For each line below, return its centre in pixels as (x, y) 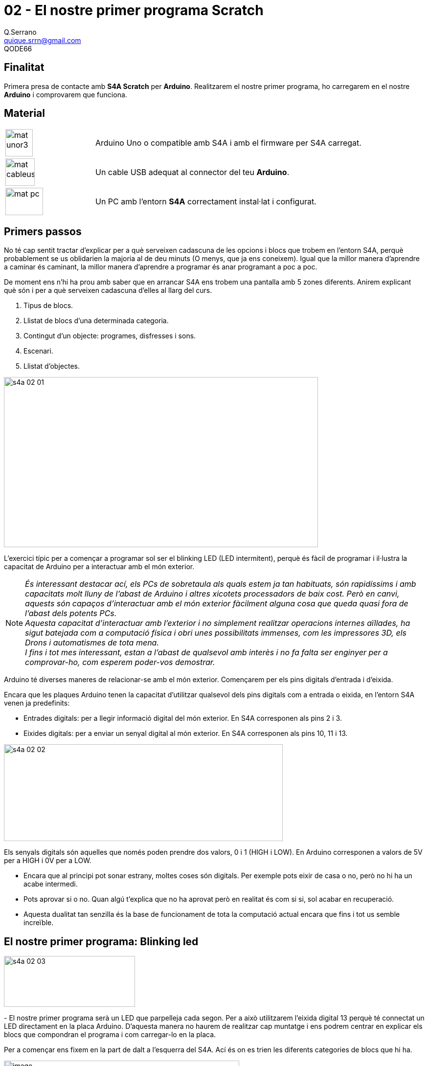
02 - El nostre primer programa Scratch (134, 10)
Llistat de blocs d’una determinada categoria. (96, 321)
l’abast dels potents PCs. (71, 613)
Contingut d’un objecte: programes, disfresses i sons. (110, 336)
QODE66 (18, 48)
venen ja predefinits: (37, 703)
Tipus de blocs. (48, 306)
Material (24, 113)
